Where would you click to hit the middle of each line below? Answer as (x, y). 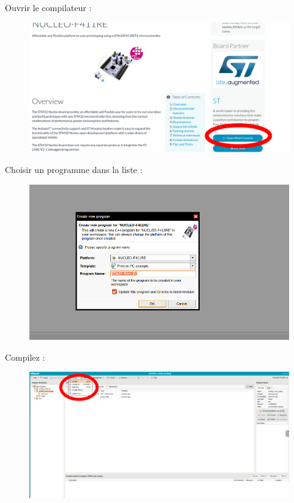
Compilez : (25, 357)
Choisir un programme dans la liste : (74, 170)
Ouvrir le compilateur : (48, 7)
